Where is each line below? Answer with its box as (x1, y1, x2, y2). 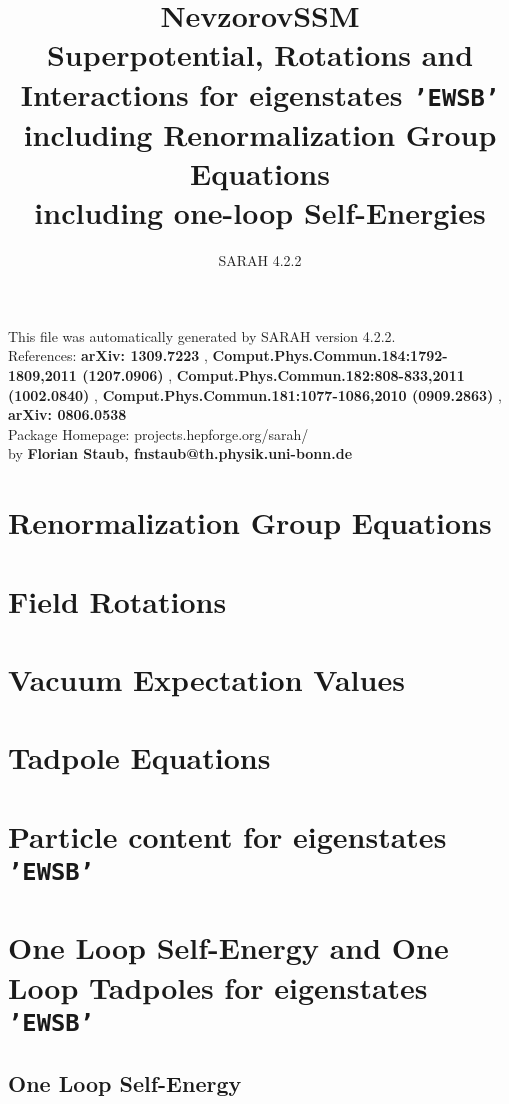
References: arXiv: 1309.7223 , (8, 345, 208, 366)
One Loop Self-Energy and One (8, 927, 449, 968)
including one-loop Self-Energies (34, 192, 486, 233)
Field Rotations (8, 580, 227, 621)
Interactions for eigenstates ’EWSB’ (20, 73, 500, 114)
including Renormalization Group (23, 113, 497, 154)
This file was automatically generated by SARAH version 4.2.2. (8, 325, 396, 346)
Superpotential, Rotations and (46, 34, 474, 75)
